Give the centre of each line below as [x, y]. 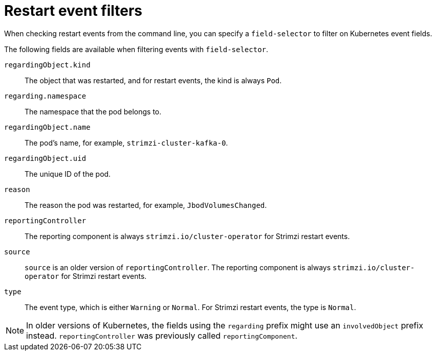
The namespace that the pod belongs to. [93, 111]
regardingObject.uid [45, 158]
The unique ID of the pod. [68, 174]
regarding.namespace [45, 96]
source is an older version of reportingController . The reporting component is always [178, 267]
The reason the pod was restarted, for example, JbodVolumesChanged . [146, 205]
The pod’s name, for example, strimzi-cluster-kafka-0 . [126, 143]
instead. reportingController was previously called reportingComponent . [162, 335]
